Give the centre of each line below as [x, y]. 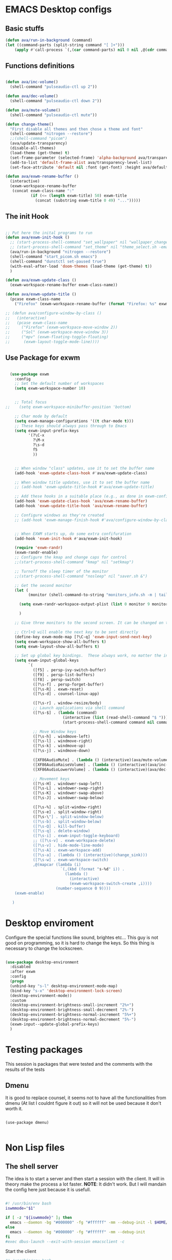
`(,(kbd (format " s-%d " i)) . [92, 869]
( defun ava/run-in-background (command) [49, 40]
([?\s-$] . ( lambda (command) [65, 713]
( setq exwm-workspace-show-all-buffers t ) [60, 642]
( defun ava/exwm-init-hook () [38, 237]
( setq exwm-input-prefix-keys [47, 431]
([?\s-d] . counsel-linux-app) [66, 694]
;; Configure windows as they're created [59, 515]
